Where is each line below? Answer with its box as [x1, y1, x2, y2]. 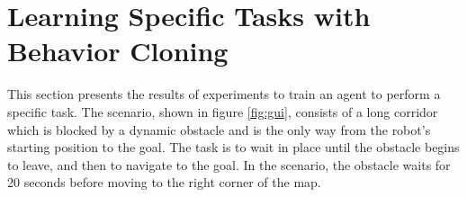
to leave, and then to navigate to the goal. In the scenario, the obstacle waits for [7, 155, 451, 174]
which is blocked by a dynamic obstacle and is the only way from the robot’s [7, 120, 431, 139]
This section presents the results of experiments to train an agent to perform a [7, 85, 441, 103]
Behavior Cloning [7, 32, 229, 69]
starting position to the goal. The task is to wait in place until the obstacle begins [7, 138, 460, 157]
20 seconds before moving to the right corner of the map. [7, 173, 321, 192]
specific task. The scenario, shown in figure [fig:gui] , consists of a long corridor [7, 102, 438, 121]
